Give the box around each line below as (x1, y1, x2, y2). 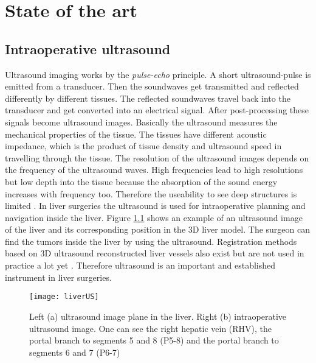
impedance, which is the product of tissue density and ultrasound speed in (5, 139, 282, 152)
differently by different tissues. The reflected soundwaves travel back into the (5, 91, 290, 104)
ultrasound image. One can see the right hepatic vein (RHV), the (29, 322, 272, 334)
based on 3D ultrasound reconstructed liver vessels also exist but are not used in (5, 247, 304, 259)
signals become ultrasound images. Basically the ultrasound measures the (5, 115, 278, 128)
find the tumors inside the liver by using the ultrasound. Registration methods (5, 234, 297, 247)
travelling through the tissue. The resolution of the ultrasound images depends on (5, 151, 309, 164)
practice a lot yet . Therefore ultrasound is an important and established (5, 259, 276, 272)
